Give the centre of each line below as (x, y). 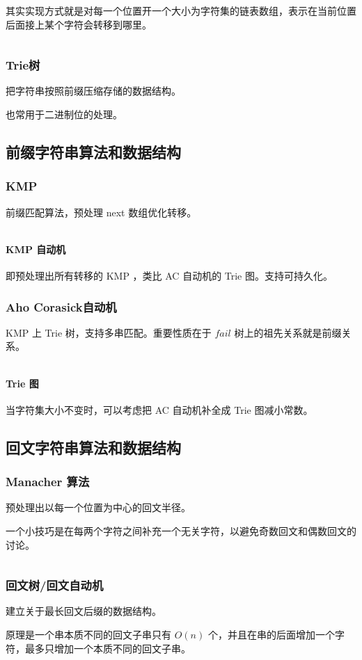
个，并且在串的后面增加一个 (271, 634)
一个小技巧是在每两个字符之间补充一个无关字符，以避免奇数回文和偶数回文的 (181, 530)
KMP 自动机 (36, 249)
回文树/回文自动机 (55, 585)
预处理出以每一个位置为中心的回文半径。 (98, 507)
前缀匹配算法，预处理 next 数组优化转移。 (101, 212)
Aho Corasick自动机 (61, 306)
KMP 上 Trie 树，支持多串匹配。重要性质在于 (109, 332)
